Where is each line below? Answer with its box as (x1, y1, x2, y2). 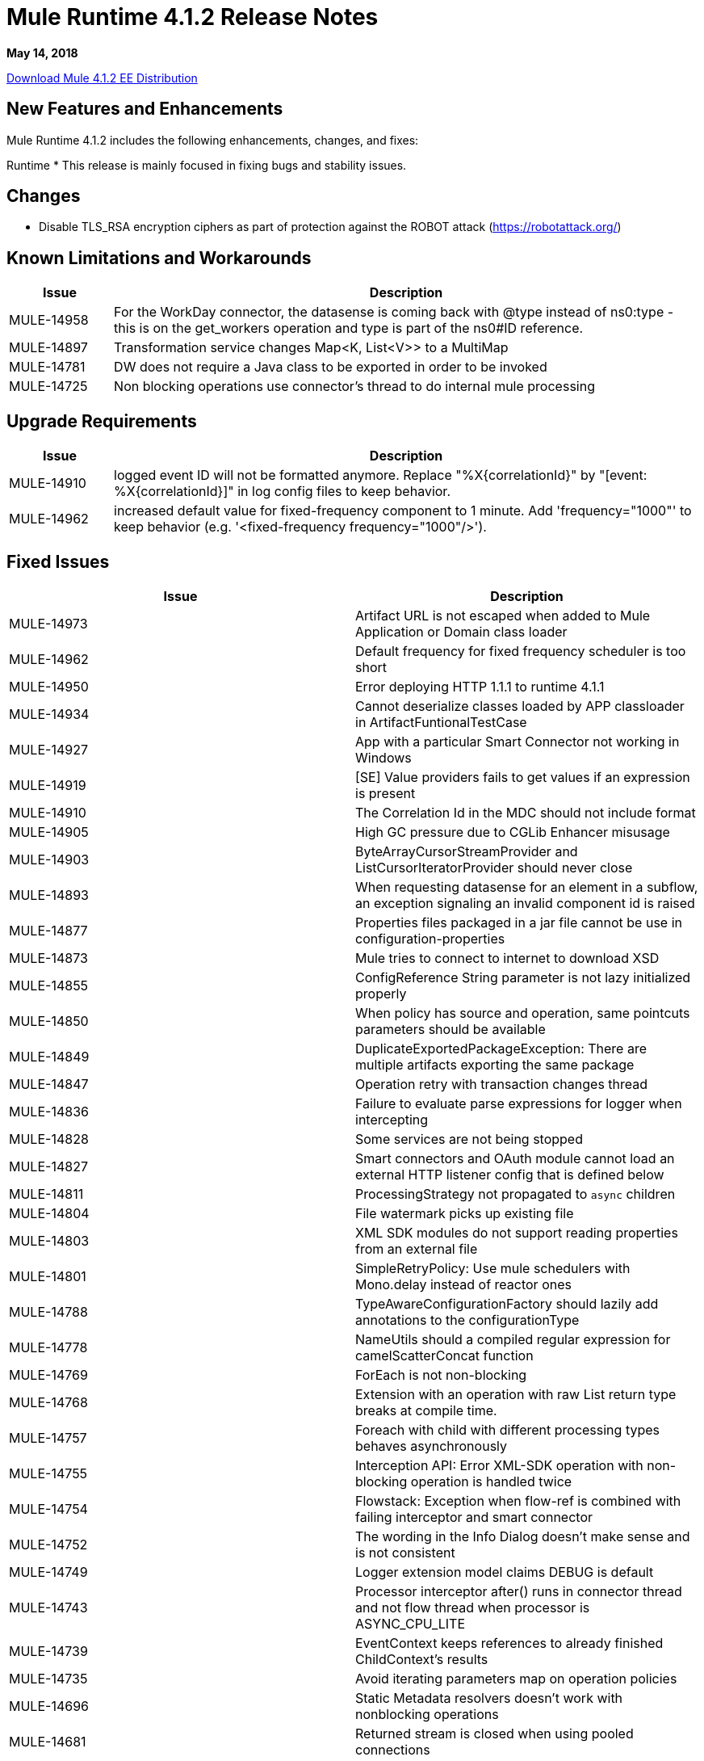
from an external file (355, 1240, 478, 1257)
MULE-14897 (9, 339, 88, 356)
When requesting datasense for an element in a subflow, (355, 878, 698, 895)
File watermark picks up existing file (355, 1204, 574, 1221)
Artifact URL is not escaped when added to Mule (355, 607, 651, 624)
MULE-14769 (9, 1366, 88, 1383)
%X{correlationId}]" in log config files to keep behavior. (114, 483, 450, 500)
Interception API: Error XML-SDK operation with (355, 1456, 643, 1473)
